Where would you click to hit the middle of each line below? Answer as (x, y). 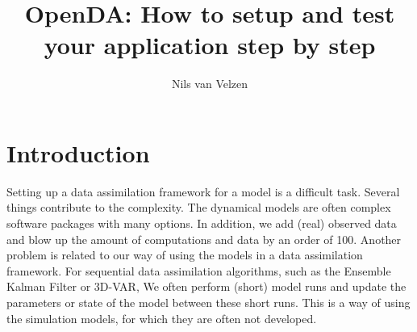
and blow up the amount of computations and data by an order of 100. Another (204, 239)
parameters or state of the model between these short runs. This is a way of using (208, 302)
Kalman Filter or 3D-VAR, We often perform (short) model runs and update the (206, 286)
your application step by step (210, 45)
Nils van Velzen (210, 84)
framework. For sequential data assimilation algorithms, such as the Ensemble (199, 270)
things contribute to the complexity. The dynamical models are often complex (199, 207)
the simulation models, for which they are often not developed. (162, 318)
